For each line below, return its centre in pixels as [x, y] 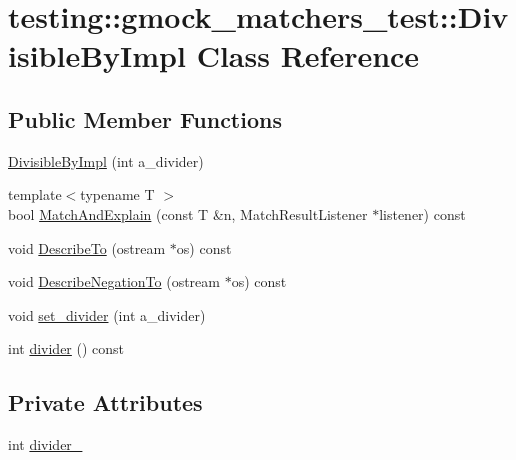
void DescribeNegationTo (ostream [114, 281]
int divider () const [66, 348]
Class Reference [308, 55]
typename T [117, 194]
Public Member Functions [145, 118]
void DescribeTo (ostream [87, 247]
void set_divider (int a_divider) [107, 314]
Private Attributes [105, 402]
